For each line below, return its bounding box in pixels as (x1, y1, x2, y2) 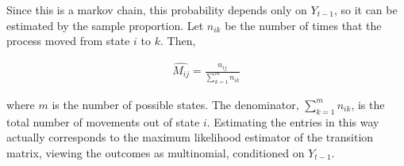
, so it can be (333, 2, 398, 17)
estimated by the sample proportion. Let (6, 17, 204, 33)
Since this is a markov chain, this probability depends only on (6, 2, 307, 17)
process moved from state (6, 32, 130, 49)
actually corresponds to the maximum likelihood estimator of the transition (6, 129, 374, 145)
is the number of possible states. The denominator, (52, 96, 299, 112)
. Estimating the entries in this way (206, 113, 379, 130)
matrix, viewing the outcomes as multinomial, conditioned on (6, 144, 305, 160)
